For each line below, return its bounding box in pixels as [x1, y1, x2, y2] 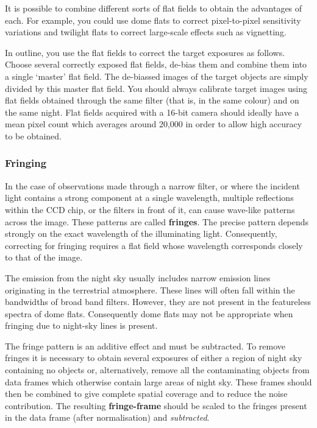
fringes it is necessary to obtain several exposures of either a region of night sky [5, 351, 302, 364]
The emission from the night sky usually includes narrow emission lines [5, 271, 271, 284]
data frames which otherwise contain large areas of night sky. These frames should [5, 375, 312, 388]
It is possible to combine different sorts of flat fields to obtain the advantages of [5, 2, 302, 14]
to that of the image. [5, 251, 83, 264]
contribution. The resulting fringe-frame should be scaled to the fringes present [5, 399, 307, 412]
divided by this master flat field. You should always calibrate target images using [5, 82, 308, 94]
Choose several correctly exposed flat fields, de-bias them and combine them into [5, 58, 307, 71]
